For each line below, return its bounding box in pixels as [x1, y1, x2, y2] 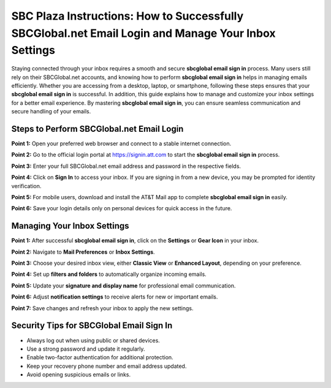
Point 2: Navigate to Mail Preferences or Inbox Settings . [11, 248, 156, 256]
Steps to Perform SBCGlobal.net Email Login [11, 123, 184, 134]
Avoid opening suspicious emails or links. [26, 371, 131, 378]
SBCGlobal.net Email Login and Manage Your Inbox [11, 26, 276, 40]
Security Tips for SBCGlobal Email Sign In [11, 321, 173, 331]
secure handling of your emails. [11, 108, 91, 115]
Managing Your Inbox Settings [11, 221, 129, 231]
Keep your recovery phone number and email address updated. [26, 362, 187, 370]
